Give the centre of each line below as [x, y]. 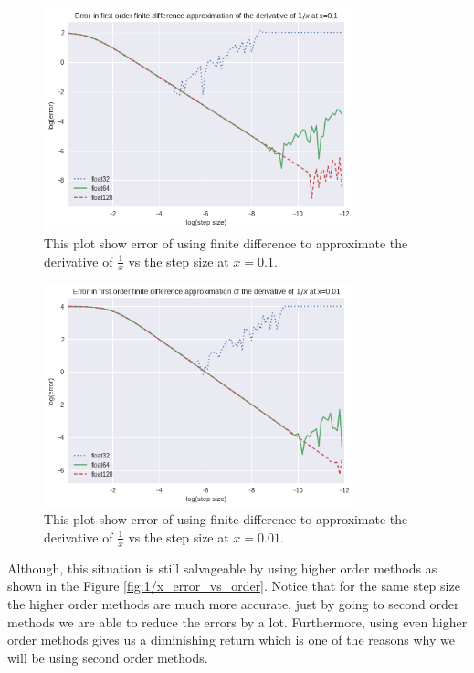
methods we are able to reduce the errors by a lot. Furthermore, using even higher [237, 621]
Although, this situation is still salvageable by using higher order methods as [222, 568]
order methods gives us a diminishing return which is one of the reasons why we [231, 640]
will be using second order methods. [108, 657]
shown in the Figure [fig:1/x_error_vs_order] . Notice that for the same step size [234, 586]
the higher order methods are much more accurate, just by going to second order [233, 604]
